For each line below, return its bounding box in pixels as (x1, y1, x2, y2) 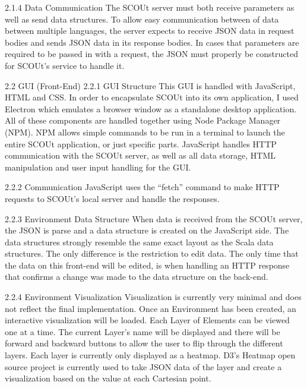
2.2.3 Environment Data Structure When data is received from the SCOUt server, (5, 212, 303, 225)
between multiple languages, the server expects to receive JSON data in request (5, 24, 295, 37)
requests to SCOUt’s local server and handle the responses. (5, 192, 220, 204)
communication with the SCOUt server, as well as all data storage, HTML (5, 149, 276, 162)
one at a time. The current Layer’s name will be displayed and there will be (5, 325, 280, 337)
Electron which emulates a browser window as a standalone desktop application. (5, 102, 297, 115)
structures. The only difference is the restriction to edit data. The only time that (5, 247, 299, 260)
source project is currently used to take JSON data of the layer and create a (5, 360, 282, 373)
